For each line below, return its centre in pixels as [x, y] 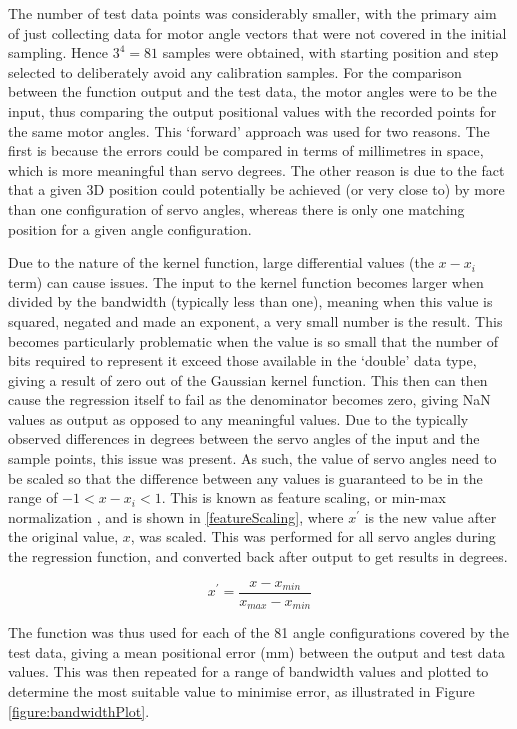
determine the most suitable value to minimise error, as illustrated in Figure [241, 690]
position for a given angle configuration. [130, 228]
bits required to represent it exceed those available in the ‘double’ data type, [242, 360]
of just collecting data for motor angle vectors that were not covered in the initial [257, 32]
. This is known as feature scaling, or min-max [303, 497]
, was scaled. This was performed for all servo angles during [313, 536]
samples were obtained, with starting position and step [330, 52]
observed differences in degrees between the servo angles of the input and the [244, 438]
